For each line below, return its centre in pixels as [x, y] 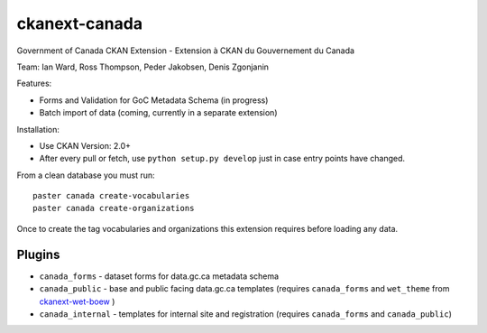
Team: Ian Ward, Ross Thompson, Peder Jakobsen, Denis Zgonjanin [143, 67]
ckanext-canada [80, 23]
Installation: [38, 129]
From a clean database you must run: [86, 175]
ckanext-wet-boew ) [77, 301]
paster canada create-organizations [114, 208]
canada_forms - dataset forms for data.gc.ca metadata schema [159, 276]
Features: [34, 83]
